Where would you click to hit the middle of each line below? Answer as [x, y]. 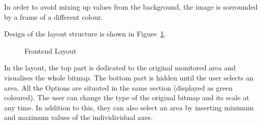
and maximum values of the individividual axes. [79, 117]
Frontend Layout [51, 50]
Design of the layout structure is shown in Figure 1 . [85, 34]
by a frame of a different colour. [54, 16]
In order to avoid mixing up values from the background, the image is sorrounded [131, 7]
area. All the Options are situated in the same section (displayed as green [119, 87]
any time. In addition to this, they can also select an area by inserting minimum [129, 107]
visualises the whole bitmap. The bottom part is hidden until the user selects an [129, 77]
